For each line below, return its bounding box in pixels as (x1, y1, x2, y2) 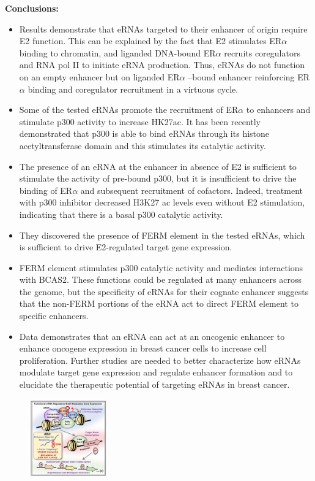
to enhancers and (246, 103, 311, 116)
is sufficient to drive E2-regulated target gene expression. (19, 240, 232, 253)
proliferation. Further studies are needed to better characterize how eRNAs (19, 353, 301, 366)
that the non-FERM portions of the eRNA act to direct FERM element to (19, 297, 298, 310)
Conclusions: (5, 2, 59, 14)
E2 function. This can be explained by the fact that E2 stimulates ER (19, 34, 282, 47)
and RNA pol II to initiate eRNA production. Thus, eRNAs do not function (19, 58, 305, 71)
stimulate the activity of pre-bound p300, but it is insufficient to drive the (19, 172, 297, 185)
